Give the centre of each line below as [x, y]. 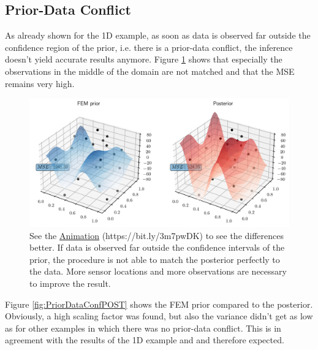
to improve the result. [70, 283]
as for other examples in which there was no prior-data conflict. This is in [143, 328]
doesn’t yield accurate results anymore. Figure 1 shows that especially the [144, 59]
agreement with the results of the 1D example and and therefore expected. [145, 340]
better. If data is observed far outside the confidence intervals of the [157, 247]
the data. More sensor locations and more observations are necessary [158, 271]
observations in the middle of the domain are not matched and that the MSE [150, 71]
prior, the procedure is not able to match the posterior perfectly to [155, 259]
